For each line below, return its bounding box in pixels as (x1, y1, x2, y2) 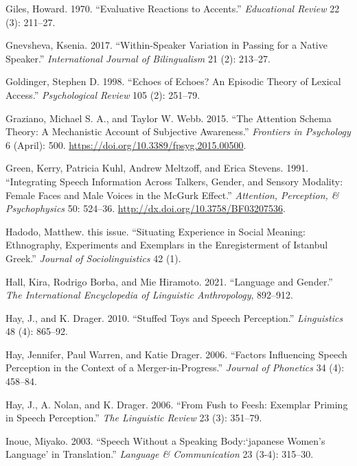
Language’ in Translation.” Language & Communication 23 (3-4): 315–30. (5, 447, 314, 461)
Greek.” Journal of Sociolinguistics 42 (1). (5, 251, 181, 265)
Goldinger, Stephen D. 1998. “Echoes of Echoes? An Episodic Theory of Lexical (5, 74, 341, 89)
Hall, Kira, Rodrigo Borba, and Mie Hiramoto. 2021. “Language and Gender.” (5, 274, 333, 288)
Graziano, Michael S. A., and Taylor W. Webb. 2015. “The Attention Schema (5, 110, 332, 125)
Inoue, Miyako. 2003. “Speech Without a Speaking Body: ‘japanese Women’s (5, 433, 325, 447)
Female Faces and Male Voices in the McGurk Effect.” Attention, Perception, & (5, 187, 339, 202)
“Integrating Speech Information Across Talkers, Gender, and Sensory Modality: (5, 174, 343, 188)
